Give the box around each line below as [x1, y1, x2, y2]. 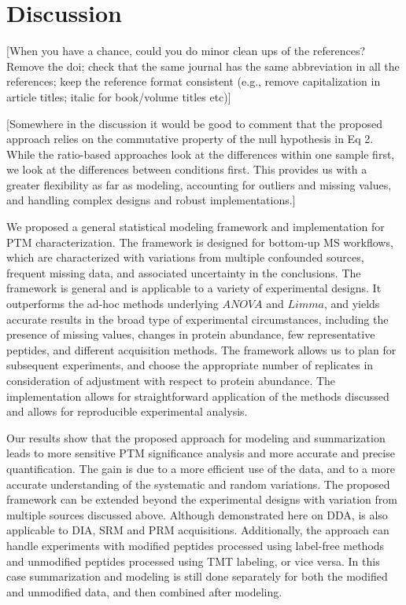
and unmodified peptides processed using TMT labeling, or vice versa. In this [6, 552, 380, 569]
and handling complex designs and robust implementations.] [6, 192, 296, 208]
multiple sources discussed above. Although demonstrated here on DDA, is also [6, 506, 388, 522]
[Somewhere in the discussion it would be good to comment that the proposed [6, 115, 382, 131]
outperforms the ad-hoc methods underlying [6, 295, 219, 312]
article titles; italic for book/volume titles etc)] [6, 88, 231, 104]
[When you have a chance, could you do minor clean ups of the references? [6, 42, 366, 59]
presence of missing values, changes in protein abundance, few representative [6, 326, 375, 343]
